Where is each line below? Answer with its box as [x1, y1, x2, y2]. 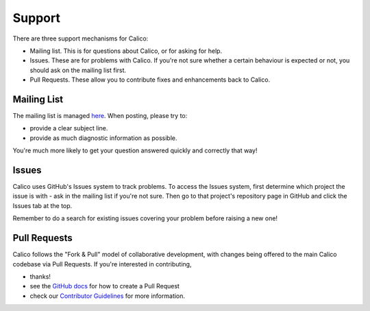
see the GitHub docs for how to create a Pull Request [29, 282, 180, 290]
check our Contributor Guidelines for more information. [29, 292, 185, 300]
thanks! [29, 272, 51, 281]
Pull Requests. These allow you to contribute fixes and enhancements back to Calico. [29, 76, 271, 84]
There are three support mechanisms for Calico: [12, 34, 149, 43]
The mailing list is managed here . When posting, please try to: [12, 112, 188, 120]
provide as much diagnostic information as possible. [29, 134, 177, 142]
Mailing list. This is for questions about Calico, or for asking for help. [29, 47, 223, 55]
